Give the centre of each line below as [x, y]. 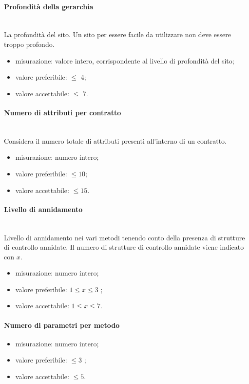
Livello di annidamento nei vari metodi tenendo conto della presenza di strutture [124, 237]
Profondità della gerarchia [49, 6]
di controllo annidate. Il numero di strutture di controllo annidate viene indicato [124, 247]
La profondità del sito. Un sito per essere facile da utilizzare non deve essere [117, 34]
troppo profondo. [29, 44]
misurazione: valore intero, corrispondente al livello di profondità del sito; [125, 60]
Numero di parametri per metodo [62, 325]
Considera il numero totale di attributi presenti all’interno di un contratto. [115, 140]
